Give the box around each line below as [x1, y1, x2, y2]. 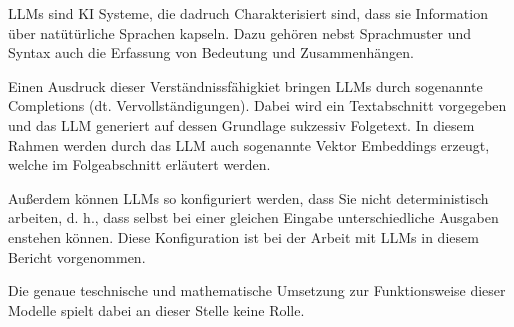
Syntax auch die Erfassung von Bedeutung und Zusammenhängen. [8, 42, 414, 63]
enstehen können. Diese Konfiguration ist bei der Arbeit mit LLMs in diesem [8, 226, 479, 247]
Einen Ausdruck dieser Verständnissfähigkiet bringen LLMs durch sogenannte [8, 75, 483, 96]
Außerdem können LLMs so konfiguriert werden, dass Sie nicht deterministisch [8, 187, 489, 208]
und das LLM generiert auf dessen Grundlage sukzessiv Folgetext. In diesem [8, 114, 475, 135]
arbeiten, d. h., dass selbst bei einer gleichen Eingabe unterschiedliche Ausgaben [8, 207, 499, 228]
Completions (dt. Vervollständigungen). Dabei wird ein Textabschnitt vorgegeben [8, 95, 507, 116]
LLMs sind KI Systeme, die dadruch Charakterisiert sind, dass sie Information [8, 3, 488, 23]
